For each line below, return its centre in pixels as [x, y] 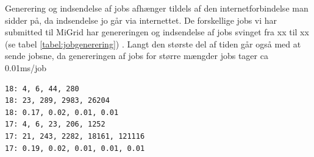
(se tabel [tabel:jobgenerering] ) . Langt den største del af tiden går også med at [153, 44]
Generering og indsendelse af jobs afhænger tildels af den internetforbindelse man [157, 8]
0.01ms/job [26, 67]
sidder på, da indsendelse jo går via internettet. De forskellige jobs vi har [141, 20]
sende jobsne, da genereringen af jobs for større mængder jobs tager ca [137, 56]
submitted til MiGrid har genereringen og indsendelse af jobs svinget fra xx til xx [157, 32]
